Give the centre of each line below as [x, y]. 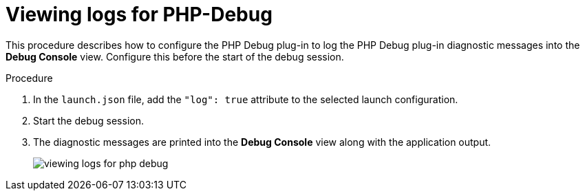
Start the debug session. [88, 120]
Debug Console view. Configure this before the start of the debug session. [175, 56]
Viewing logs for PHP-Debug [139, 14]
